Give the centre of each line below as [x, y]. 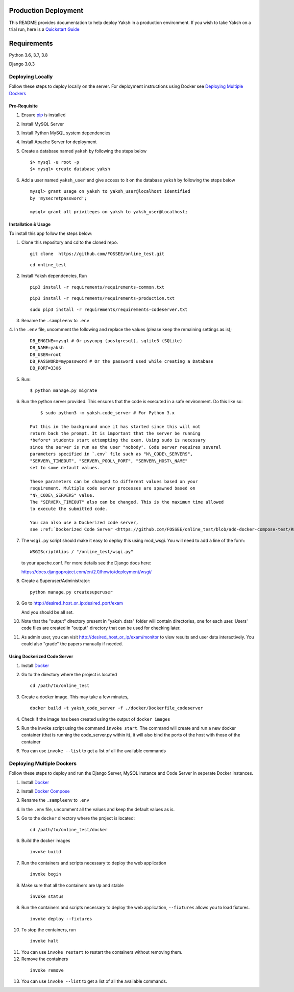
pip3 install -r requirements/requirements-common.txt [97, 287]
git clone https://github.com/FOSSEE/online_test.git [97, 254]
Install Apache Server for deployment [59, 142]
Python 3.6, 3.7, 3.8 [28, 55]
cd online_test [48, 265]
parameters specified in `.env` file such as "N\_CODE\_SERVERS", [111, 454]
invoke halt [44, 941]
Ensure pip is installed [43, 115]
